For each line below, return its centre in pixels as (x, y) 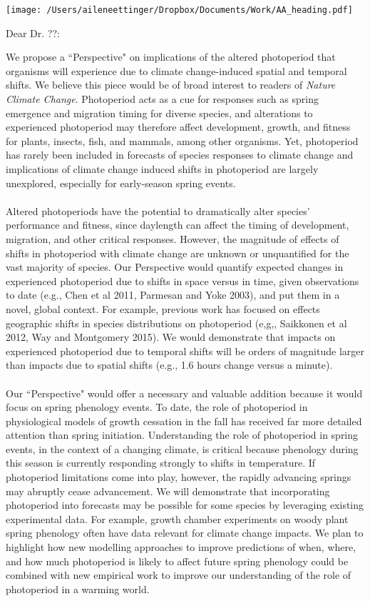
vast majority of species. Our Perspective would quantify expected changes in (175, 267)
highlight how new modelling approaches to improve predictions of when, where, (181, 547)
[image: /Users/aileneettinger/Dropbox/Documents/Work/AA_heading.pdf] (179, 10)
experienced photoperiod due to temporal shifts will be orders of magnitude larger (185, 351)
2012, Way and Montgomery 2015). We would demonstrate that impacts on (171, 337)
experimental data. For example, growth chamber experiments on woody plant (177, 518)
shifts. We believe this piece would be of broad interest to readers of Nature (171, 85)
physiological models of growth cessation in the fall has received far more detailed (184, 421)
